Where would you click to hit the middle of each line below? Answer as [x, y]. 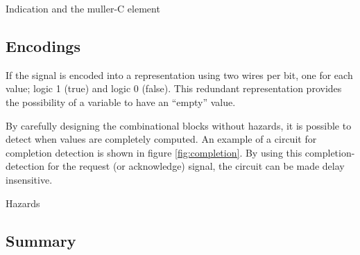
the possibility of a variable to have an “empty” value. [121, 102]
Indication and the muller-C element [83, 8]
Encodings [43, 45]
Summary [41, 240]
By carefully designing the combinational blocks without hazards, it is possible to [179, 125]
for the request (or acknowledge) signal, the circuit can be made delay [196, 166]
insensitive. [29, 179]
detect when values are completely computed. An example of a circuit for [161, 139]
